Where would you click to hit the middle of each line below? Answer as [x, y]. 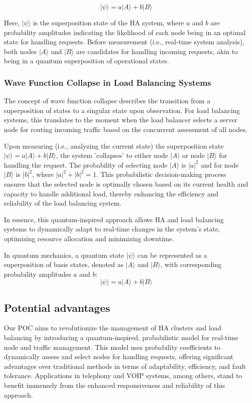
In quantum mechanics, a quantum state [64, 255]
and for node [220, 164]
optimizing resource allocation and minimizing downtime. [89, 238]
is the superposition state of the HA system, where [109, 22]
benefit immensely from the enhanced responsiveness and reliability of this [115, 385]
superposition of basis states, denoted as [64, 264]
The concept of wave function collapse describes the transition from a [107, 101]
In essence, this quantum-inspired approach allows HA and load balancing [114, 219]
